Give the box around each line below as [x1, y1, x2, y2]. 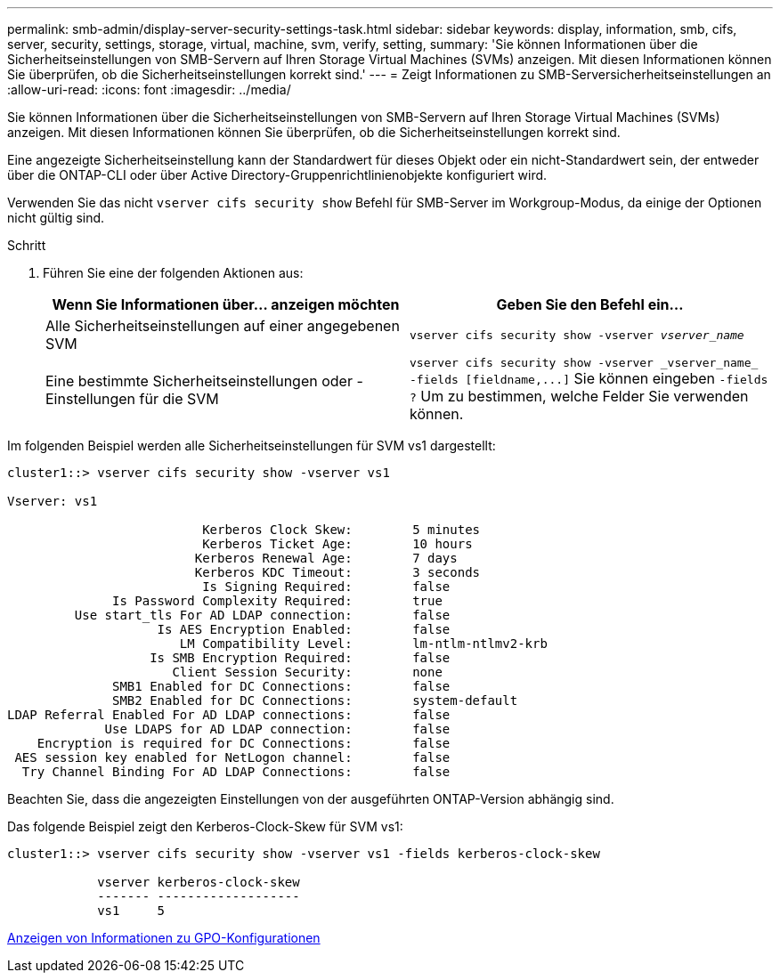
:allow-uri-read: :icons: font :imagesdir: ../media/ [7, 82, 291, 97]
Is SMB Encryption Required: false [150, 651, 451, 665]
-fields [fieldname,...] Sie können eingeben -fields [410, 369, 768, 387]
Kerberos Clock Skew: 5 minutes [202, 522, 481, 537]
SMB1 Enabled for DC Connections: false [112, 679, 451, 693]
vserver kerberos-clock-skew [97, 875, 300, 889]
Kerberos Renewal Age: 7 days [194, 551, 458, 565]
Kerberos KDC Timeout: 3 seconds [194, 565, 481, 579]
